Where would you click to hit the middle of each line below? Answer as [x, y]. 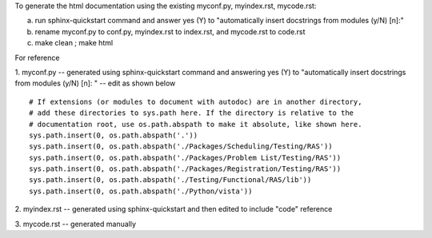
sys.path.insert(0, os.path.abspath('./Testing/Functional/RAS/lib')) [170, 180]
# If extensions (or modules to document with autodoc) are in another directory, [196, 101]
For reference [37, 58]
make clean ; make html [74, 43]
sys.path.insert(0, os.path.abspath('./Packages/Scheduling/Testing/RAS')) [181, 147]
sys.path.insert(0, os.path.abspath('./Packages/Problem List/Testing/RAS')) [185, 157]
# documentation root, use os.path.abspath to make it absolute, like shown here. [196, 124]
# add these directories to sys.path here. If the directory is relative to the [192, 113]
